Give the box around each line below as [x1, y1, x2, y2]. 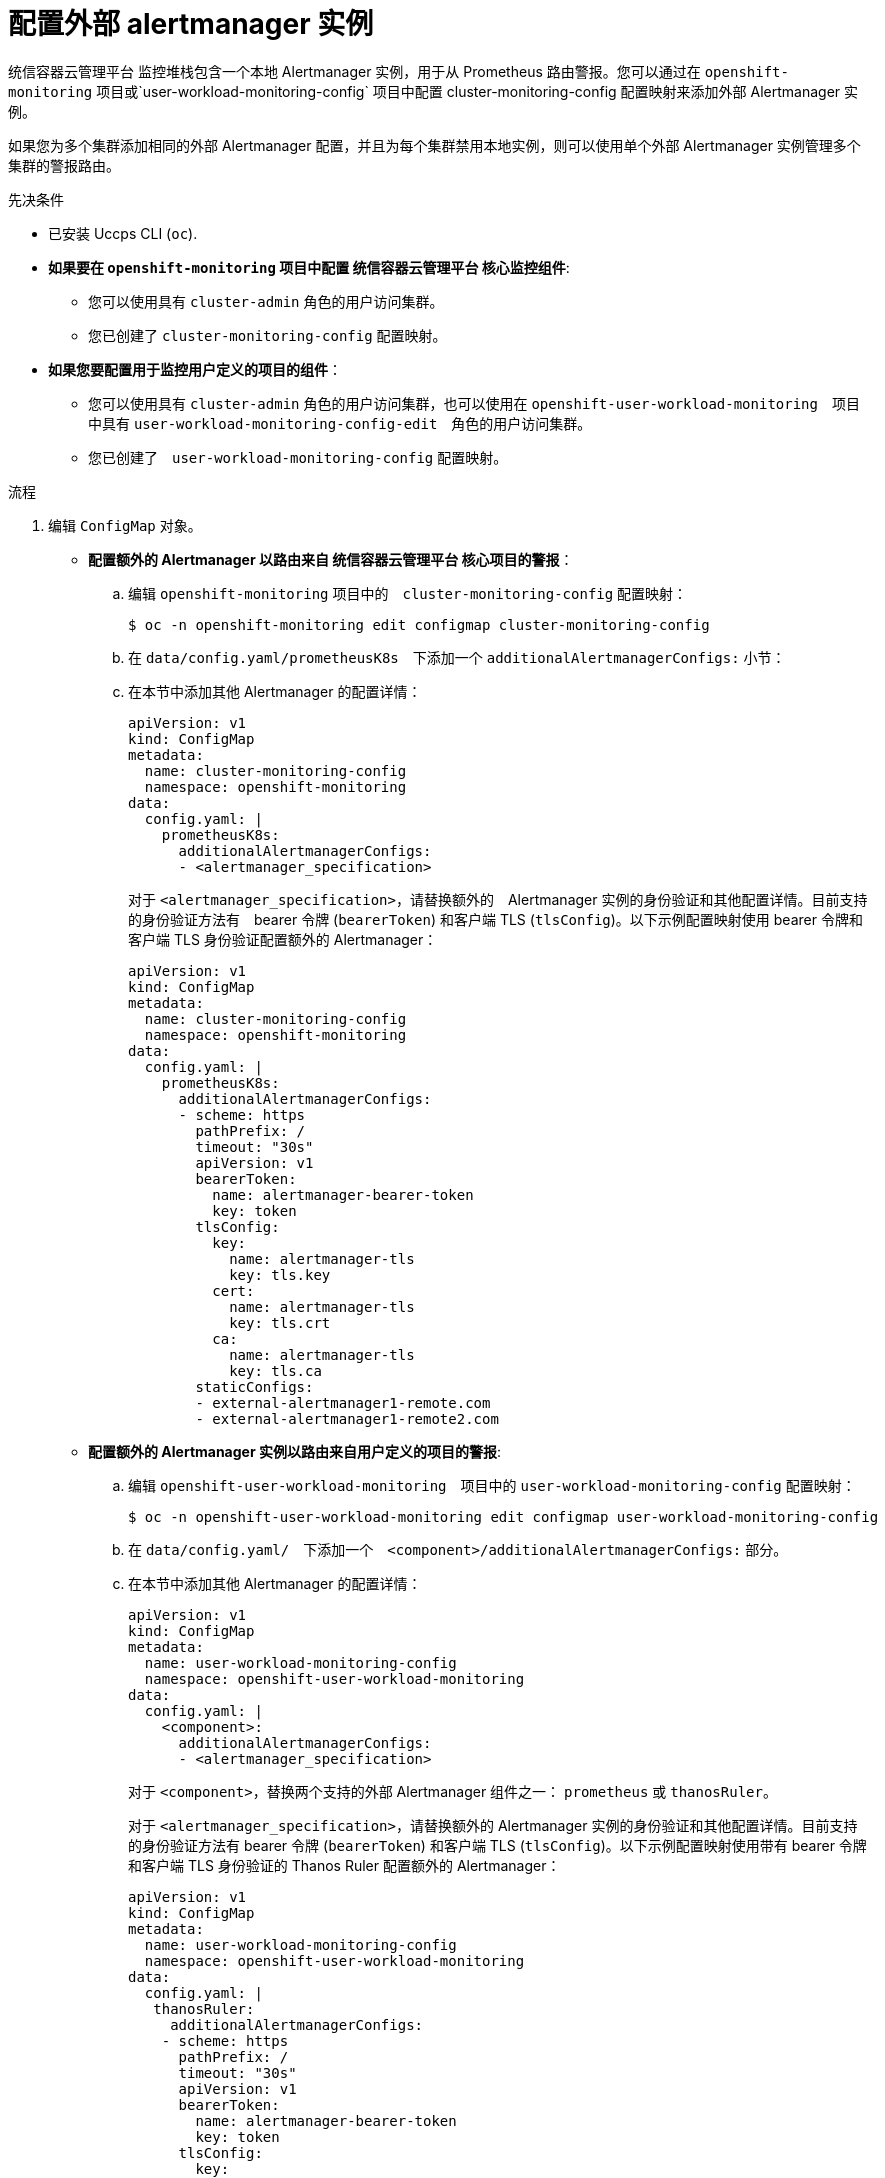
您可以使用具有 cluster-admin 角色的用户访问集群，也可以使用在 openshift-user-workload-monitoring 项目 [88, 394, 860, 412]
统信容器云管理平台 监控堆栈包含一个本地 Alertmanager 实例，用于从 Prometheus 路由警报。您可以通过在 [8, 62, 701, 80]
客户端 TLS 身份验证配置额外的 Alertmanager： [128, 930, 438, 948]
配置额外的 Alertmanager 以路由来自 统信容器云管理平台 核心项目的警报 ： [88, 550, 574, 568]
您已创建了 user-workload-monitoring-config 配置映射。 [88, 448, 508, 466]
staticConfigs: [195, 1378, 314, 1395]
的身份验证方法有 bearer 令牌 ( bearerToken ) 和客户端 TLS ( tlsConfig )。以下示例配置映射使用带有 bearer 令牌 [128, 1836, 867, 1854]
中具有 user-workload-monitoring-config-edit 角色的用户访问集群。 [88, 414, 592, 432]
